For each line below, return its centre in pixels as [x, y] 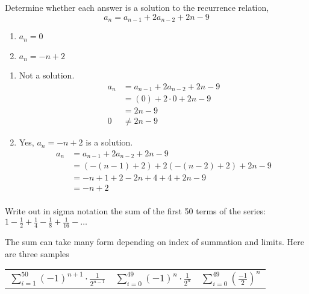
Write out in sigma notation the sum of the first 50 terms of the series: [136, 211]
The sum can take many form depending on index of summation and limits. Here [154, 242]
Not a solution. [47, 75]
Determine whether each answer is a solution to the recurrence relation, [137, 7]
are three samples [37, 253]
